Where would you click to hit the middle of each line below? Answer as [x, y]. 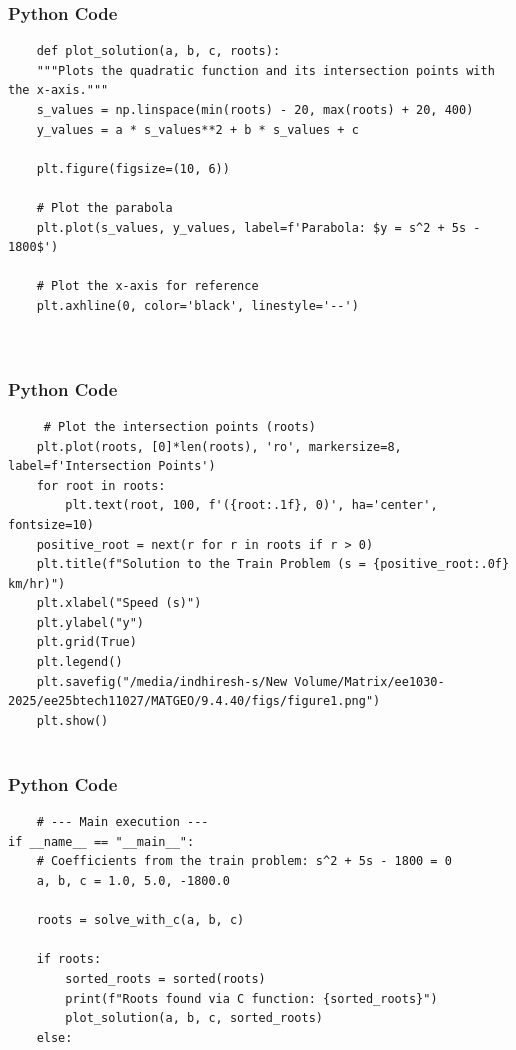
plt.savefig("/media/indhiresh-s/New [162, 681]
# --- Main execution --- [122, 822]
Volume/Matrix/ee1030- [369, 681]
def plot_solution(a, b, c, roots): [158, 51]
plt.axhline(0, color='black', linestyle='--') [197, 305]
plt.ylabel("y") [90, 622]
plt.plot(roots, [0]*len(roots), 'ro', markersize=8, [219, 446]
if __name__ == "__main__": [101, 841]
